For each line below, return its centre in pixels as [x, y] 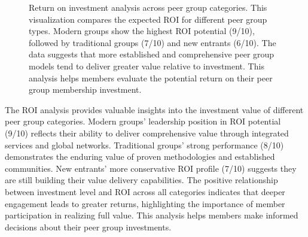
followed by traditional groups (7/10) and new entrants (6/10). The [153, 42]
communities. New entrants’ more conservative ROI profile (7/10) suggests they [151, 168]
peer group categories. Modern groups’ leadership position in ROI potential [143, 121]
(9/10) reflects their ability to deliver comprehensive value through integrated [147, 133]
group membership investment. [85, 89]
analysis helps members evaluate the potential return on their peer [151, 78]
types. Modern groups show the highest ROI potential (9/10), [142, 31]
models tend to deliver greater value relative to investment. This [147, 66]
